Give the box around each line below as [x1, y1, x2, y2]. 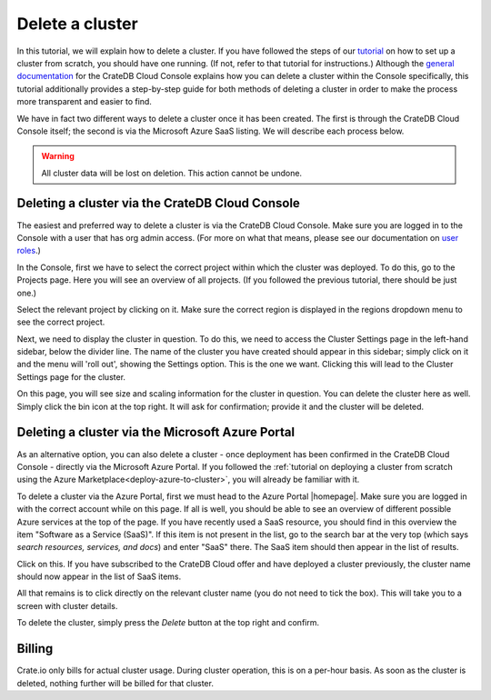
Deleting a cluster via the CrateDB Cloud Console [16, 195, 300, 211]
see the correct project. [16, 316, 105, 327]
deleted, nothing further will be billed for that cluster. [16, 677, 214, 688]
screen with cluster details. [16, 600, 118, 611]
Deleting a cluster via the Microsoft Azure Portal [16, 425, 296, 440]
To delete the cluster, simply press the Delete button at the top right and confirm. [16, 617, 320, 628]
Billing [16, 641, 54, 656]
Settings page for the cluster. [16, 371, 126, 382]
